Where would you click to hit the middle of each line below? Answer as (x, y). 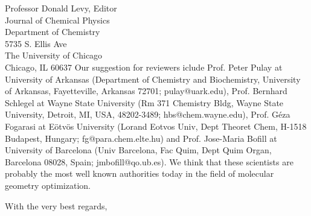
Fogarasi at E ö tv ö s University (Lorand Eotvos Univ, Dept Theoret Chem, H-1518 (156, 126)
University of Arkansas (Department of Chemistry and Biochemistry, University (153, 79)
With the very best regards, (56, 205)
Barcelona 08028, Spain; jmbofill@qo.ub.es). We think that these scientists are (149, 161)
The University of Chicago (54, 55)
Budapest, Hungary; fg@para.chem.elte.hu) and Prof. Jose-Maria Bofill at (141, 138)
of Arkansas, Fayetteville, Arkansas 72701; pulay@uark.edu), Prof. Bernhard (146, 91)
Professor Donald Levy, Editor (61, 8)
